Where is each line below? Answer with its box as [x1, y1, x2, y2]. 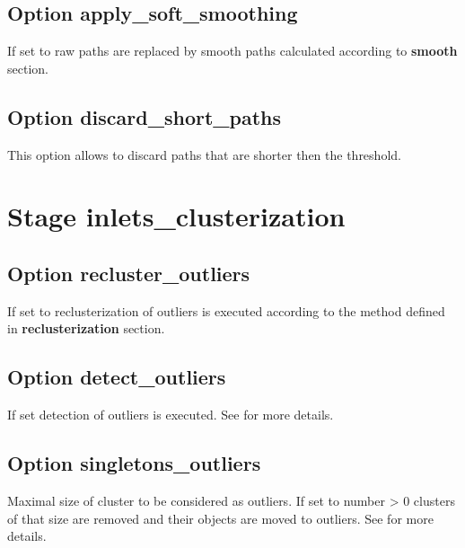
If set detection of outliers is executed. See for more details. [7, 405, 334, 424]
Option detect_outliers [7, 363, 226, 391]
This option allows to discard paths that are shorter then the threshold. [7, 145, 401, 164]
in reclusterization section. [7, 319, 165, 338]
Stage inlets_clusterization [7, 198, 346, 234]
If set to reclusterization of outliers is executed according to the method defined [7, 301, 445, 320]
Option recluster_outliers [7, 259, 250, 287]
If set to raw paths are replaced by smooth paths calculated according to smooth [7, 41, 458, 60]
